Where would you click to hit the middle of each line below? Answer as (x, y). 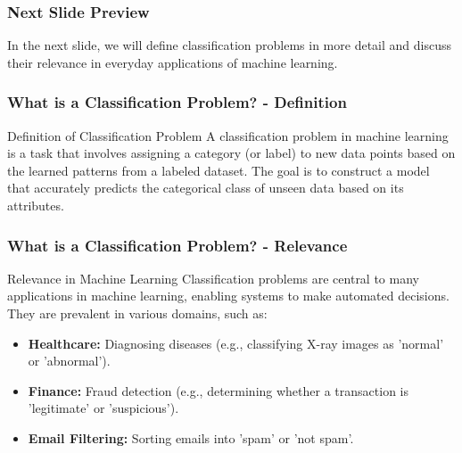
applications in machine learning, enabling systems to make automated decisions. (228, 296)
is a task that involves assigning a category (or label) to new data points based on (231, 153)
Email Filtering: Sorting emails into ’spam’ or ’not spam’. (191, 437)
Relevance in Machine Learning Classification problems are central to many (213, 278)
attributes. (36, 205)
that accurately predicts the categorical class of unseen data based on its (206, 188)
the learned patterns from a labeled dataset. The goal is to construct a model (219, 170)
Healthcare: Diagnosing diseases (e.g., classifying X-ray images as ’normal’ (236, 343)
